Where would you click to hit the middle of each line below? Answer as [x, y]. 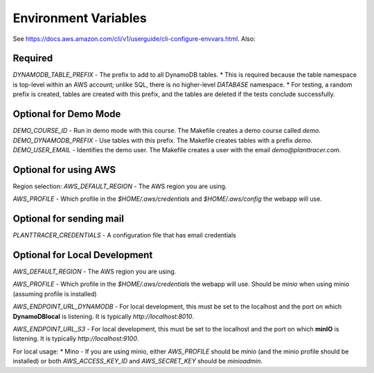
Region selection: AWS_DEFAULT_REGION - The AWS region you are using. [120, 186]
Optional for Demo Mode [67, 114]
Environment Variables [80, 18]
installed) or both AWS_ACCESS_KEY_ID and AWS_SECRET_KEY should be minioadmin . [138, 361]
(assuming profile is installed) [55, 293]
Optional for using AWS [64, 170]
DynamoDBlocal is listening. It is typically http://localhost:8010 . [103, 316]
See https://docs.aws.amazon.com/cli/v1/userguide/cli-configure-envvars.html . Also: [134, 39]
